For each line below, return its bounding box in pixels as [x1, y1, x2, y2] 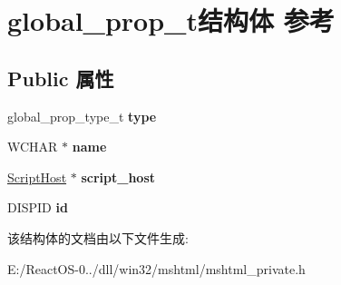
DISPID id [7, 198, 68, 217]
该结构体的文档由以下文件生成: [7, 228, 189, 247]
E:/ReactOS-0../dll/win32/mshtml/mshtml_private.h [7, 259, 306, 278]
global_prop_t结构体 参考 [7, 2, 335, 39]
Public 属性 [7, 64, 114, 92]
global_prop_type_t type [7, 106, 157, 125]
